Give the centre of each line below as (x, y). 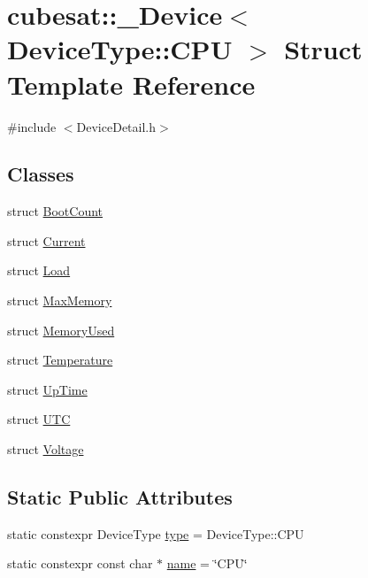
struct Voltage (46, 449)
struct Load (39, 270)
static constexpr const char (80, 563)
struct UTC (39, 419)
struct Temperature (60, 360)
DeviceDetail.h (116, 126)
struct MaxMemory (60, 301)
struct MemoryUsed (61, 330)
